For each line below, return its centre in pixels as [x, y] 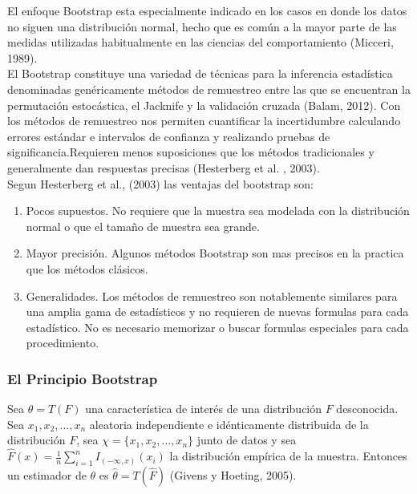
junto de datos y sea [247, 440]
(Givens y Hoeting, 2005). [233, 474]
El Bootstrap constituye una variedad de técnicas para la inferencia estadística [200, 73]
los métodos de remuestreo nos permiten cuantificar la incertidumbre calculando [204, 121]
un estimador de [47, 474]
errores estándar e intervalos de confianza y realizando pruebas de [169, 136]
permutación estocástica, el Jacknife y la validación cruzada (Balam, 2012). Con [204, 105]
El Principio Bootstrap [83, 378]
